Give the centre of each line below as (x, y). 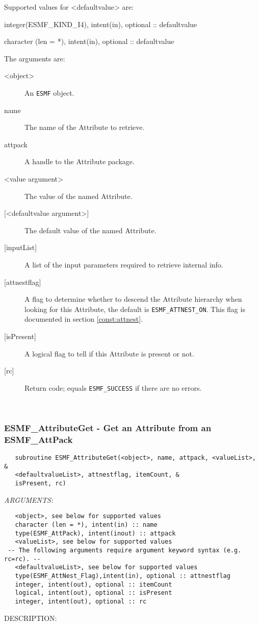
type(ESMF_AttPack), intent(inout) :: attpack (95, 533)
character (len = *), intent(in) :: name (86, 525)
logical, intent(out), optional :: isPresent (94, 593)
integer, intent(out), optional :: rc (81, 601)
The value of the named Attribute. (79, 196)
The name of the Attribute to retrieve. (85, 127)
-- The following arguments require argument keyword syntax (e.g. (125, 551)
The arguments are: (35, 58)
